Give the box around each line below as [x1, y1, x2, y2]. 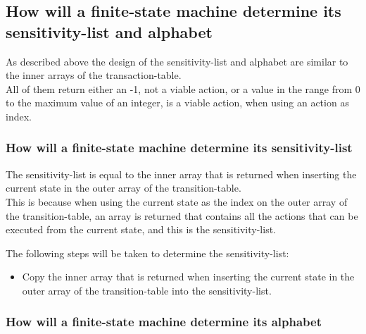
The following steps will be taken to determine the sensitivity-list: [6, 245, 289, 260]
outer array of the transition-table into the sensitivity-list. [22, 283, 272, 297]
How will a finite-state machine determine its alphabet [6, 313, 322, 330]
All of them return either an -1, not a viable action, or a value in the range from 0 [6, 81, 360, 96]
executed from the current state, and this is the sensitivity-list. [6, 222, 277, 237]
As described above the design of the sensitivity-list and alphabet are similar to [6, 54, 348, 68]
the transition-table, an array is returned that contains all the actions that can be [6, 208, 358, 223]
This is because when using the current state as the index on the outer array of [6, 194, 348, 209]
